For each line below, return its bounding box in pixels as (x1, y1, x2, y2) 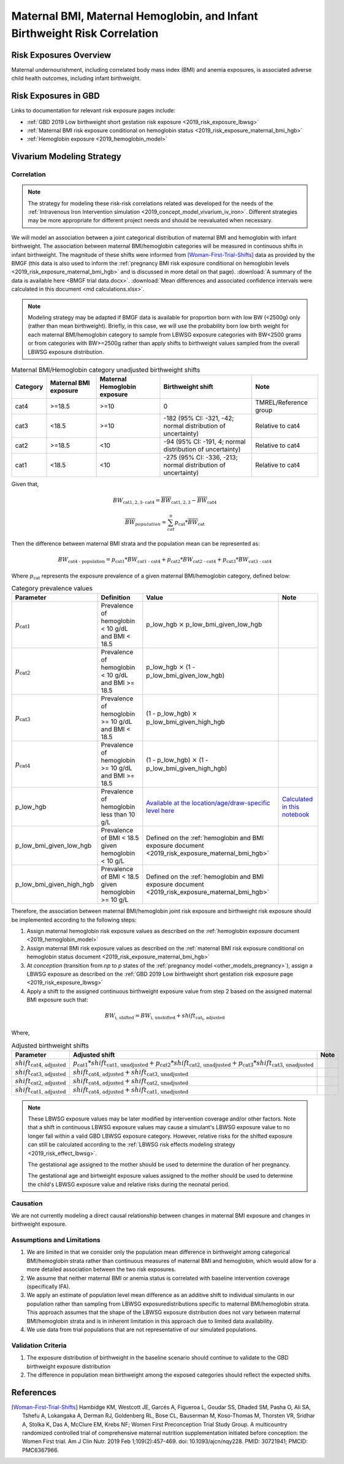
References (11, 1387, 56, 1398)
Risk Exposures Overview (11, 50, 112, 60)
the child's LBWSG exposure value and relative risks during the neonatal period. (28, 1180, 230, 1188)
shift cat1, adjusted (15, 1086, 66, 1095)
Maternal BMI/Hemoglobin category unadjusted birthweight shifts (11, 366, 201, 374)
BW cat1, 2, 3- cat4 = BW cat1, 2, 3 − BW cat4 (112, 496, 217, 505)
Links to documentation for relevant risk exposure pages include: (11, 107, 176, 114)
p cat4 (15, 760, 31, 769)
